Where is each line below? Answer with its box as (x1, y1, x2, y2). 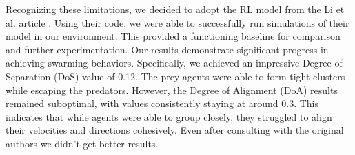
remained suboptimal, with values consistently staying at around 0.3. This (6, 96, 319, 110)
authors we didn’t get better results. (6, 136, 159, 150)
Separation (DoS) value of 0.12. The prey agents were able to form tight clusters (6, 69, 345, 83)
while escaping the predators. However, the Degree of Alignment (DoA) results (6, 82, 338, 97)
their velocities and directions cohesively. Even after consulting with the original (6, 123, 344, 137)
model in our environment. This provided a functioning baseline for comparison (6, 29, 341, 43)
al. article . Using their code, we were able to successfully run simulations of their (6, 15, 349, 29)
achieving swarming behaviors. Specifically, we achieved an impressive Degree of (6, 56, 343, 70)
